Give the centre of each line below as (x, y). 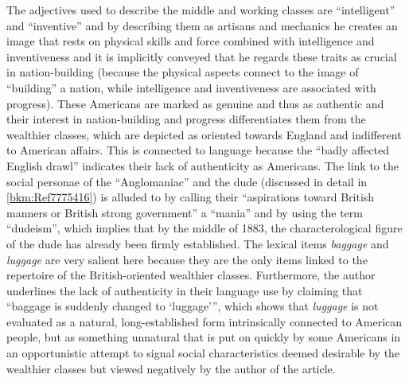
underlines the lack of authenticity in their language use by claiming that (185, 290)
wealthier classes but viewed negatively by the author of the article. (171, 368)
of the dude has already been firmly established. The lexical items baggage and (198, 243)
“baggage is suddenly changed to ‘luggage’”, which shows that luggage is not (193, 306)
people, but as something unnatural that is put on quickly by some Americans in (204, 337)
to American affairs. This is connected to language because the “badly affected (198, 150)
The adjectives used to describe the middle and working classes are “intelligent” (201, 10)
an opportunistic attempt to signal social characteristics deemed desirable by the (203, 353)
